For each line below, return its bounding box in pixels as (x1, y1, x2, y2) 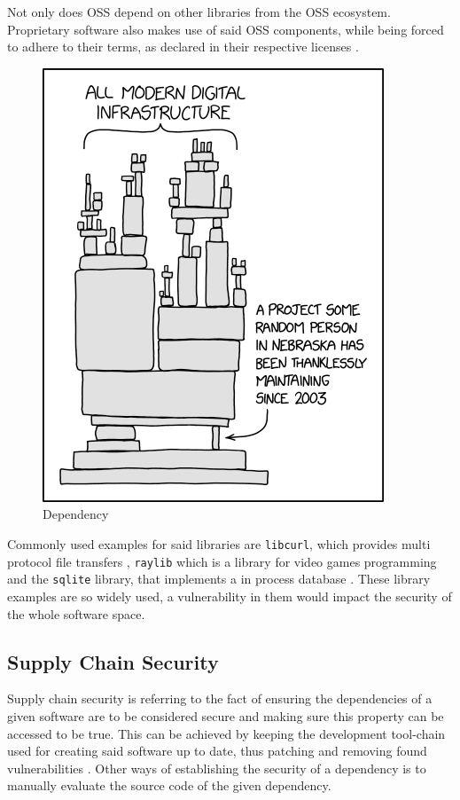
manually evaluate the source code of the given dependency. (7, 776, 331, 795)
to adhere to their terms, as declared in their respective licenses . (7, 37, 359, 56)
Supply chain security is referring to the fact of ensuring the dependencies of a (7, 689, 433, 708)
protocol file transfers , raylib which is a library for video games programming (7, 552, 437, 570)
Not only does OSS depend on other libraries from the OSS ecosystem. (7, 3, 391, 20)
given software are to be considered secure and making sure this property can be (7, 706, 444, 725)
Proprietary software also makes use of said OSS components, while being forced (7, 20, 444, 38)
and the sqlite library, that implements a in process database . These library (7, 569, 431, 588)
